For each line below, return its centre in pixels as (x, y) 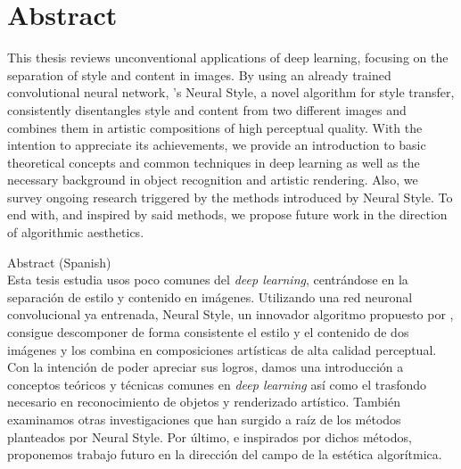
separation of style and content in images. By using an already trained (199, 74)
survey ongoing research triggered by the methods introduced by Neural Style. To (230, 197)
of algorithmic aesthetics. (76, 232)
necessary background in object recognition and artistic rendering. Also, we (213, 180)
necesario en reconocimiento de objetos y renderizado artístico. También (204, 402)
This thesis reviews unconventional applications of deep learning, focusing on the (228, 58)
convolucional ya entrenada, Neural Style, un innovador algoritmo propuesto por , (230, 314)
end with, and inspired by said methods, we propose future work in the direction (227, 214)
